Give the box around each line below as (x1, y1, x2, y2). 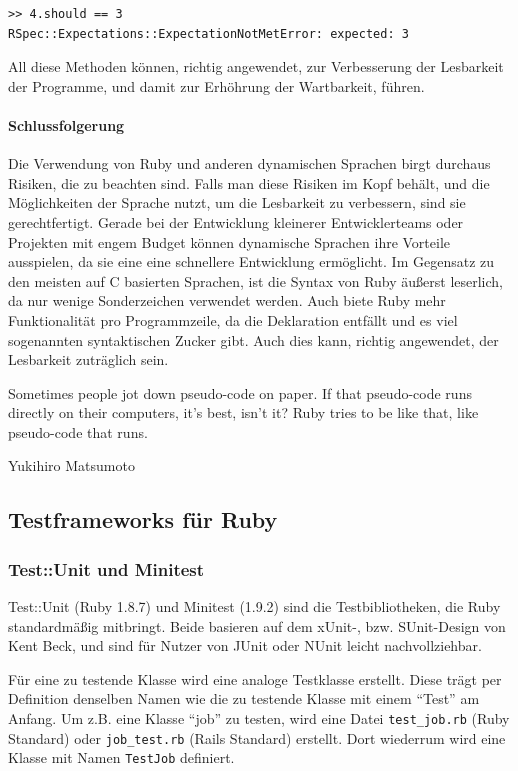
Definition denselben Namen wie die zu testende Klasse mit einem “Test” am (8, 688, 480, 709)
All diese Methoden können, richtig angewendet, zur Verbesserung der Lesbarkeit (8, 56, 504, 77)
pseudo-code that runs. (8, 421, 148, 442)
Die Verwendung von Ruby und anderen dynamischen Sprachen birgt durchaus (8, 153, 491, 174)
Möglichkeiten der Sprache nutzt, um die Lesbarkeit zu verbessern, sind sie (8, 192, 466, 213)
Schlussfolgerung (8, 114, 125, 135)
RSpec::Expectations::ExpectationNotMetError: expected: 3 (8, 26, 409, 41)
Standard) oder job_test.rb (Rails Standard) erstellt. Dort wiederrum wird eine (8, 727, 506, 748)
